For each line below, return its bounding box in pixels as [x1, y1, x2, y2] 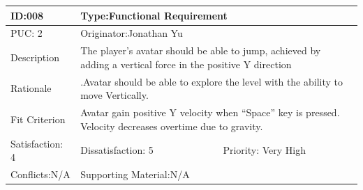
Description [10, 49, 59, 64]
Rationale [10, 81, 52, 95]
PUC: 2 [10, 26, 43, 40]
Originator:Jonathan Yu [80, 26, 183, 40]
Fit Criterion [10, 111, 66, 126]
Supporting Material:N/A [80, 166, 190, 181]
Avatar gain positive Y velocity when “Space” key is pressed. [80, 105, 340, 120]
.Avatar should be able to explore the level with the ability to [80, 74, 343, 88]
